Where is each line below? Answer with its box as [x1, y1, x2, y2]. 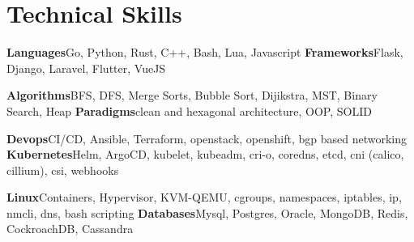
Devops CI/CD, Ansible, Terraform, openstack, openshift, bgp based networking [6, 129, 408, 146]
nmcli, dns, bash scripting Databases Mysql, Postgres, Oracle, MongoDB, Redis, [6, 204, 408, 221]
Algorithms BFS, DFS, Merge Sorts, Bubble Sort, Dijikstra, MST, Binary [6, 87, 378, 104]
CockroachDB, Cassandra [6, 220, 134, 237]
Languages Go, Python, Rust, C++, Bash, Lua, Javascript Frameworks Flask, [6, 44, 403, 61]
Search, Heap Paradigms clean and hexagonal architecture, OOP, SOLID [6, 102, 372, 119]
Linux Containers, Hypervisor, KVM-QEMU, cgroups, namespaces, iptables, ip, [6, 189, 402, 206]
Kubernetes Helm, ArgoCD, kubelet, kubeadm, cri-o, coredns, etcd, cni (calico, [6, 146, 404, 163]
